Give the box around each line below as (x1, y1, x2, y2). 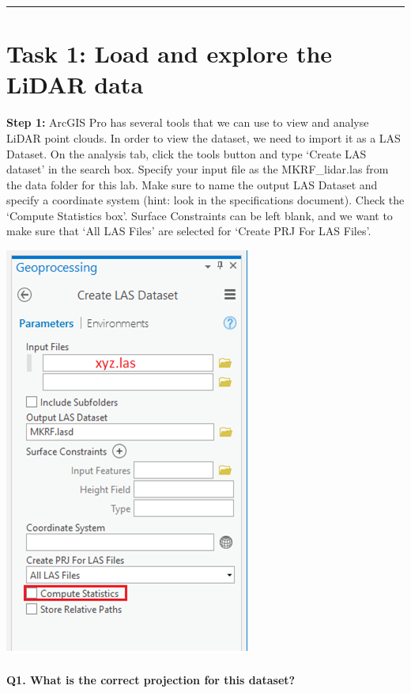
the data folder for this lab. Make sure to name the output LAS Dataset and (6, 176, 378, 192)
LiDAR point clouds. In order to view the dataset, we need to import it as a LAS (6, 129, 401, 146)
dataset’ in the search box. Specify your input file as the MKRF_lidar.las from (6, 161, 389, 177)
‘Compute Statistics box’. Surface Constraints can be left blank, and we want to (6, 207, 393, 223)
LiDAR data (6, 68, 144, 101)
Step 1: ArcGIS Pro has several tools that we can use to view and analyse (6, 114, 369, 131)
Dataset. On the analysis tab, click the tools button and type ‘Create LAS (6, 145, 367, 162)
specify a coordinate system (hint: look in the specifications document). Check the (6, 192, 405, 208)
